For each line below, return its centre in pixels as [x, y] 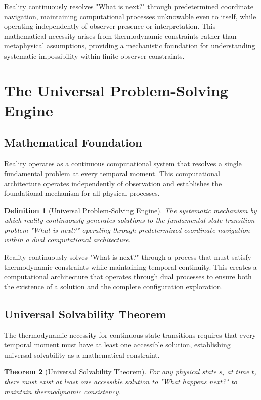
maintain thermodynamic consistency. [62, 391]
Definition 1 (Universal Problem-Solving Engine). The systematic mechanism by [130, 210]
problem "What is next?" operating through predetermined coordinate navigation [127, 230]
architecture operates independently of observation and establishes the [113, 183]
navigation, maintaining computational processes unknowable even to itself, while [130, 16]
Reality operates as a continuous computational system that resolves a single [123, 163]
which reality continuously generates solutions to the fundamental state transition [129, 220]
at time [238, 371]
